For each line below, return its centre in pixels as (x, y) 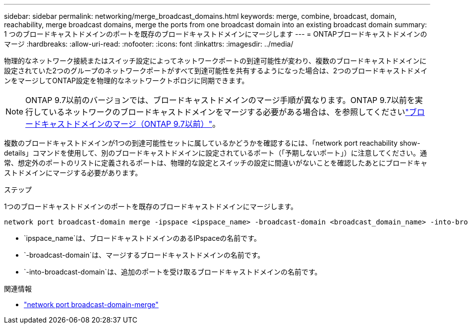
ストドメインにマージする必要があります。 (73, 173)
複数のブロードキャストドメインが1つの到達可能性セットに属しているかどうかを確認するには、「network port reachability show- (212, 143)
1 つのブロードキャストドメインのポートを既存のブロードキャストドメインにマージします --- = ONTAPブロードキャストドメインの (216, 34)
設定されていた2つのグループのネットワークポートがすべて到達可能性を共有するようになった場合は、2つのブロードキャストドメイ (216, 71)
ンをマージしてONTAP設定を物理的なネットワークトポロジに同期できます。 (126, 81)
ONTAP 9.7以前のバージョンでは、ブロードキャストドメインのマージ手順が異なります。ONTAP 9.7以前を (220, 100)
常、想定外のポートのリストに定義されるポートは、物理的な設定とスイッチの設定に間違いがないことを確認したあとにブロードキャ (216, 163)
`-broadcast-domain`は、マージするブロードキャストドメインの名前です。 (144, 255)
